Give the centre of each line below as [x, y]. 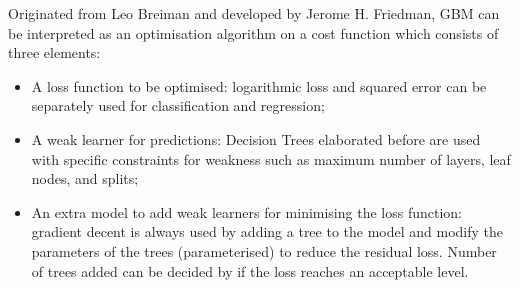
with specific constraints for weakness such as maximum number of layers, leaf [271, 158]
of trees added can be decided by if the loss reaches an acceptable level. [250, 270]
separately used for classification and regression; [178, 105]
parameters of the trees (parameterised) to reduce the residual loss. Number [264, 250]
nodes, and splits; [85, 178]
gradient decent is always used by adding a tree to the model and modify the [267, 231]
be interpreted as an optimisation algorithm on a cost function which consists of [253, 32]
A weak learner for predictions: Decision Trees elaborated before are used [256, 138]
